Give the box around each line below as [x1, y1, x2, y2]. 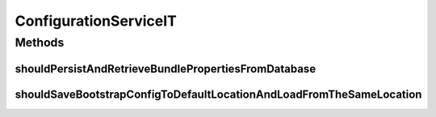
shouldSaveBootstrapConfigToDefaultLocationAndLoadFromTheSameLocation [15, 87, 422, 101]
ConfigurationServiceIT [15, 12, 178, 30]
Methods [15, 35, 65, 50]
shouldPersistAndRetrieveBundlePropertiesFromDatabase [15, 62, 317, 75]
